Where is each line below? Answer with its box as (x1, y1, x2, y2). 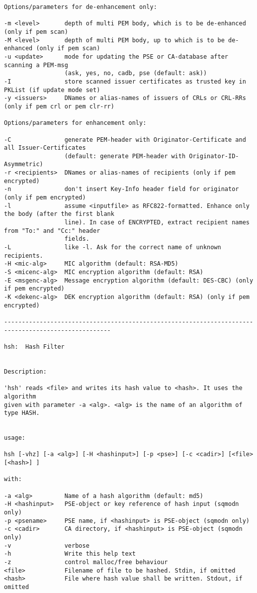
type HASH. (4, 409, 40, 417)
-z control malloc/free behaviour (4, 558, 168, 566)
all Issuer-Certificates (4, 144, 86, 152)
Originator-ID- (189, 152, 239, 160)
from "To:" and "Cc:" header (4, 227, 100, 234)
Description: (4, 368, 47, 375)
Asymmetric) (4, 161, 43, 168)
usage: (4, 434, 25, 442)
